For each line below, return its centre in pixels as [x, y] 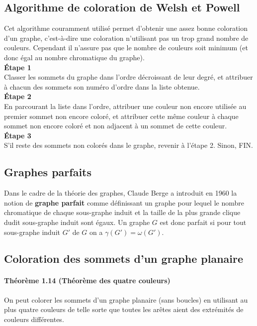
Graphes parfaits [48, 172]
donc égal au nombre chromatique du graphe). [74, 57]
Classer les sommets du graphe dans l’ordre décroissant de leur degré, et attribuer [128, 77]
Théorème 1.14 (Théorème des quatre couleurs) [87, 280]
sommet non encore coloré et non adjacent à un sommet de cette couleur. [116, 126]
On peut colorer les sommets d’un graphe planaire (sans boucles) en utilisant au [126, 299]
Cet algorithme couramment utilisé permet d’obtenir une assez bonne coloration [126, 28]
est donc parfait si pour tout [203, 222]
